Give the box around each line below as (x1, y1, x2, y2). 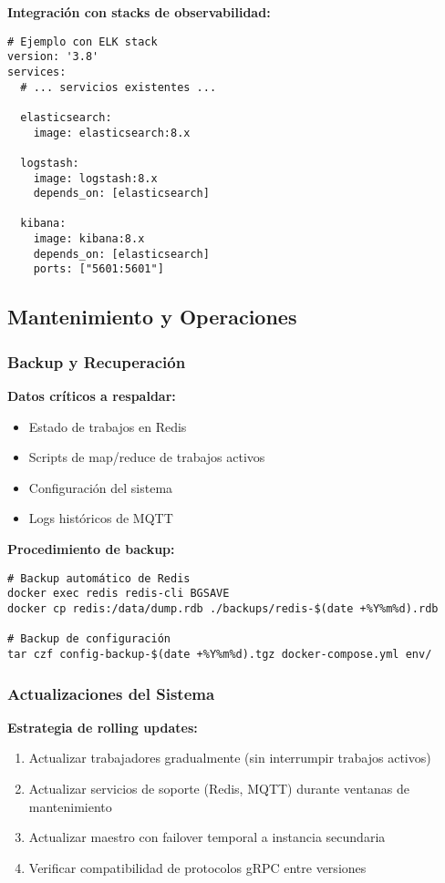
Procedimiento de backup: (7, 539, 175, 559)
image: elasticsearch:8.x (33, 126, 191, 139)
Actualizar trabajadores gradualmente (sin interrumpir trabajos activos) (28, 748, 431, 767)
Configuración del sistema (28, 477, 173, 497)
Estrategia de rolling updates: (7, 717, 198, 736)
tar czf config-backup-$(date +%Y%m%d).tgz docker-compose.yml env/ (7, 647, 432, 661)
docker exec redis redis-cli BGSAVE (7, 587, 230, 601)
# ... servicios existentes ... (20, 80, 217, 94)
